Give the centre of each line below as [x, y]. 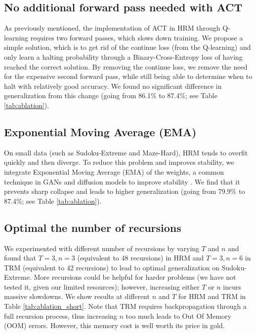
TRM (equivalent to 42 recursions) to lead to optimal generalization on [112, 267]
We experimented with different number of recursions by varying [102, 248]
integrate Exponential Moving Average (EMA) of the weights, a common [114, 171]
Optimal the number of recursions [93, 227]
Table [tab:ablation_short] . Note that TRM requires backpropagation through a [126, 306]
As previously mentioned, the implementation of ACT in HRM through [112, 28]
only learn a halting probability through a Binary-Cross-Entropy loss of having [123, 56]
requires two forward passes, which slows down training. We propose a [137, 37]
